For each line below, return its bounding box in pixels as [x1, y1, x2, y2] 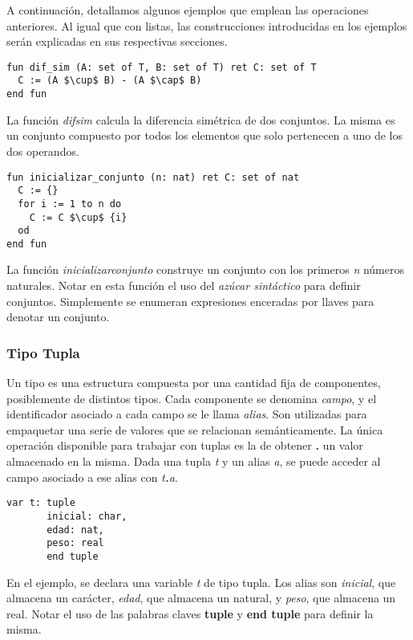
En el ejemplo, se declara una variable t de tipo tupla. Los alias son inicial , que [6, 573, 396, 590]
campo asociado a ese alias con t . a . [6, 468, 178, 485]
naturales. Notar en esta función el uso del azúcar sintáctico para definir [6, 277, 361, 294]
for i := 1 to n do [18, 198, 122, 210]
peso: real [47, 537, 104, 549]
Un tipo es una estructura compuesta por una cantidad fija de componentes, [6, 374, 381, 391]
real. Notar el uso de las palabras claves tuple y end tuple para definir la [6, 605, 374, 622]
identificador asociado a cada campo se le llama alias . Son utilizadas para [6, 406, 367, 422]
